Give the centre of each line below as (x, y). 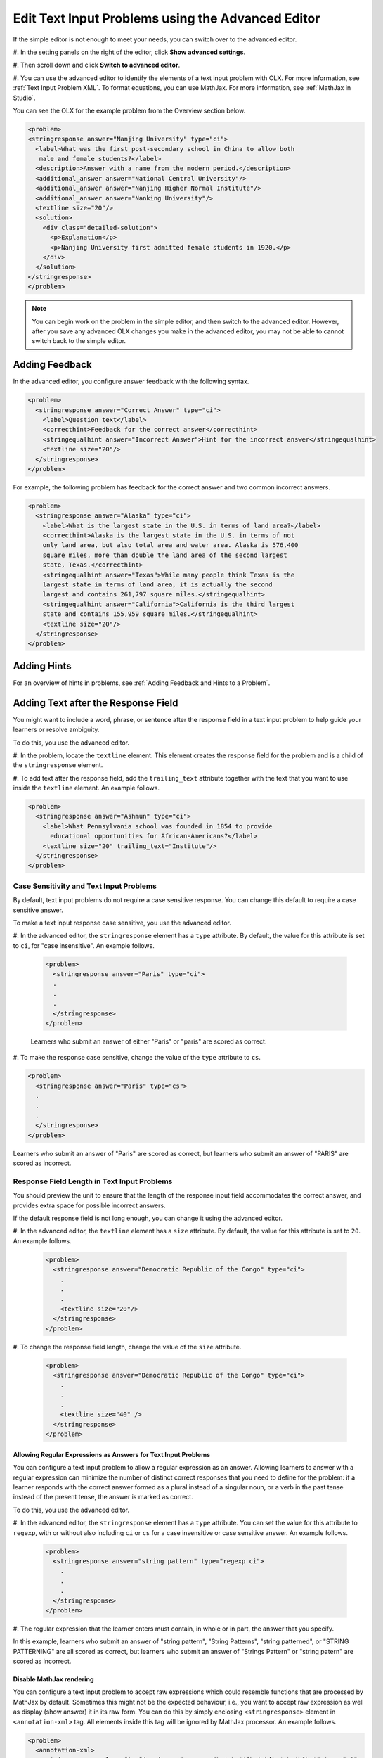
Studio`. (24, 98)
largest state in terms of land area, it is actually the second (157, 585)
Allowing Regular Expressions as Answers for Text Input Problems (112, 1454)
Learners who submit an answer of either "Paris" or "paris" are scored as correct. (149, 1041)
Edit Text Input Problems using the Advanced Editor (167, 18)
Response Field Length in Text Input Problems (93, 1181)
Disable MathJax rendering (53, 1679)
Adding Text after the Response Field (96, 703)
